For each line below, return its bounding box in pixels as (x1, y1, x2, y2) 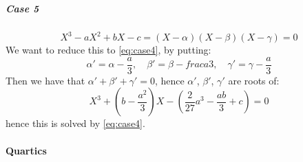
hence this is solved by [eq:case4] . (6, 116, 145, 130)
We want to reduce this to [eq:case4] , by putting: (6, 43, 211, 57)
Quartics (6, 143, 47, 157)
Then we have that (6, 73, 85, 87)
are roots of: (228, 73, 280, 87)
